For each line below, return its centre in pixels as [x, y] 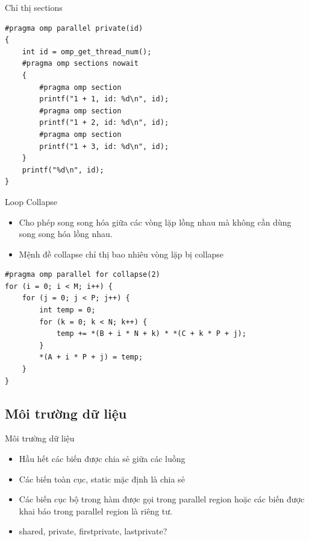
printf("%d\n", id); [63, 170]
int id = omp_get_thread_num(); [87, 52]
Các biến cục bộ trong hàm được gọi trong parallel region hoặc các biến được [162, 499]
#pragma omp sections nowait [80, 64]
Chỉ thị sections [34, 7]
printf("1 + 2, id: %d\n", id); [104, 123]
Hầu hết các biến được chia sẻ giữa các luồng [102, 459]
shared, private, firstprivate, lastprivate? [93, 531]
